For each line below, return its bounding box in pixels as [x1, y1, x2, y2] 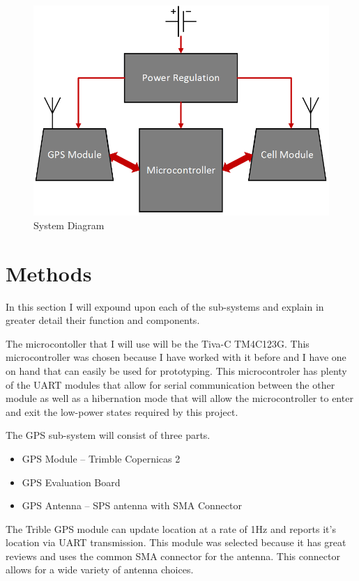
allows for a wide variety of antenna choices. [6, 562, 194, 577]
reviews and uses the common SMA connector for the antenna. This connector [6, 548, 340, 563]
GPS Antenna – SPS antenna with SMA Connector [22, 498, 242, 513]
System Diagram [33, 217, 105, 232]
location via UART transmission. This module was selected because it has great [6, 535, 346, 550]
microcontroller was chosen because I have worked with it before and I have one [6, 350, 346, 364]
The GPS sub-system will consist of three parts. [6, 428, 211, 442]
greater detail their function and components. [6, 313, 200, 327]
